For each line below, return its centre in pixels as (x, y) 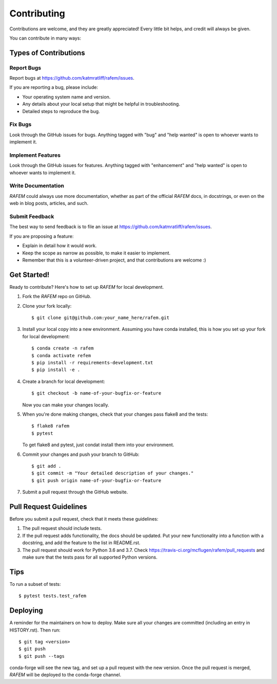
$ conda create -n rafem (63, 348)
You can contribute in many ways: (45, 38)
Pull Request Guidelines (48, 506)
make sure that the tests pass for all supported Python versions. (90, 557)
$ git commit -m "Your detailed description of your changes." (113, 473)
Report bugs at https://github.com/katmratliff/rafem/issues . (72, 78)
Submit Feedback (32, 217)
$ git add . (46, 466)
